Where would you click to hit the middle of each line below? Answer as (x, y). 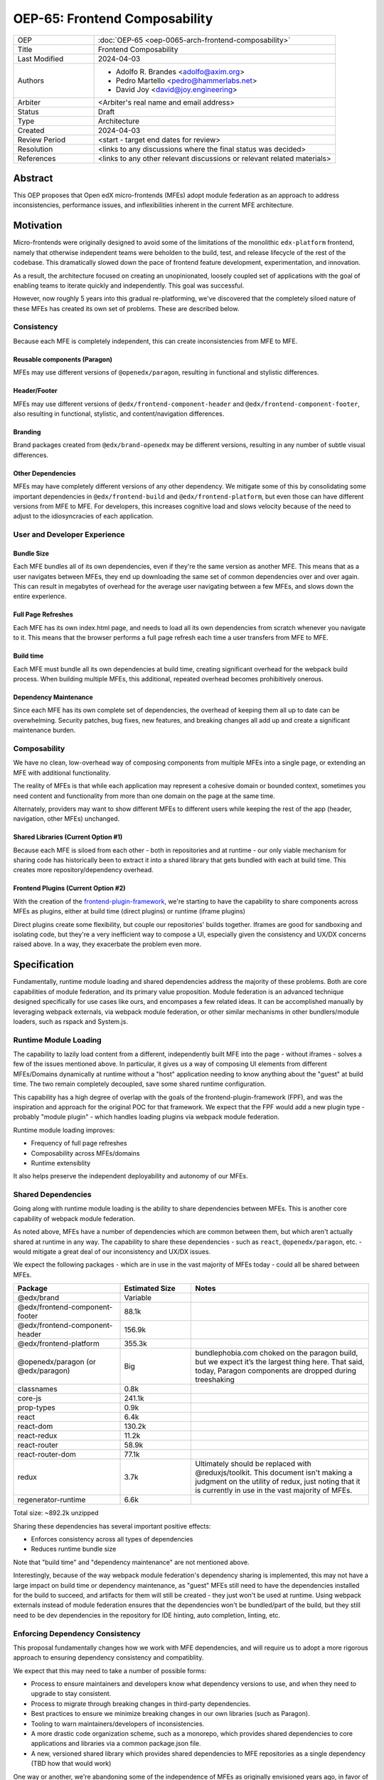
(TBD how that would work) (71, 1764)
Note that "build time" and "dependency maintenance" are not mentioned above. (132, 1562)
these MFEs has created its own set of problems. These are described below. (126, 308)
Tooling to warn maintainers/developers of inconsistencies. (118, 1724)
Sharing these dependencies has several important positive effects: (112, 1526)
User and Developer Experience (69, 535)
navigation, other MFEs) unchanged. (66, 819)
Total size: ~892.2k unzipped (56, 1513)
